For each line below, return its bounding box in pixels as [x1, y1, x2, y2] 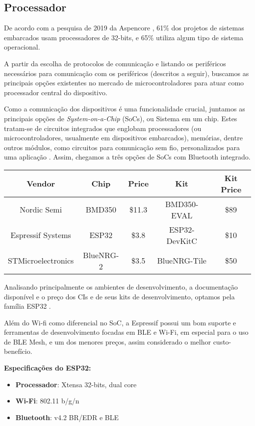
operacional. [4, 42, 40, 52]
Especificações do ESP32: [4, 363, 91, 373]
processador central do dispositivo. [4, 87, 107, 97]
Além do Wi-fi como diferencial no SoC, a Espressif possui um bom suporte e [4, 317, 236, 327]
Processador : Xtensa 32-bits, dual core [15, 379, 137, 389]
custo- [213, 336, 231, 346]
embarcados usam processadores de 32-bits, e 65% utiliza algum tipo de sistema [4, 32, 243, 42]
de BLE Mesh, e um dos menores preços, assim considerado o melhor [4, 336, 211, 346]
